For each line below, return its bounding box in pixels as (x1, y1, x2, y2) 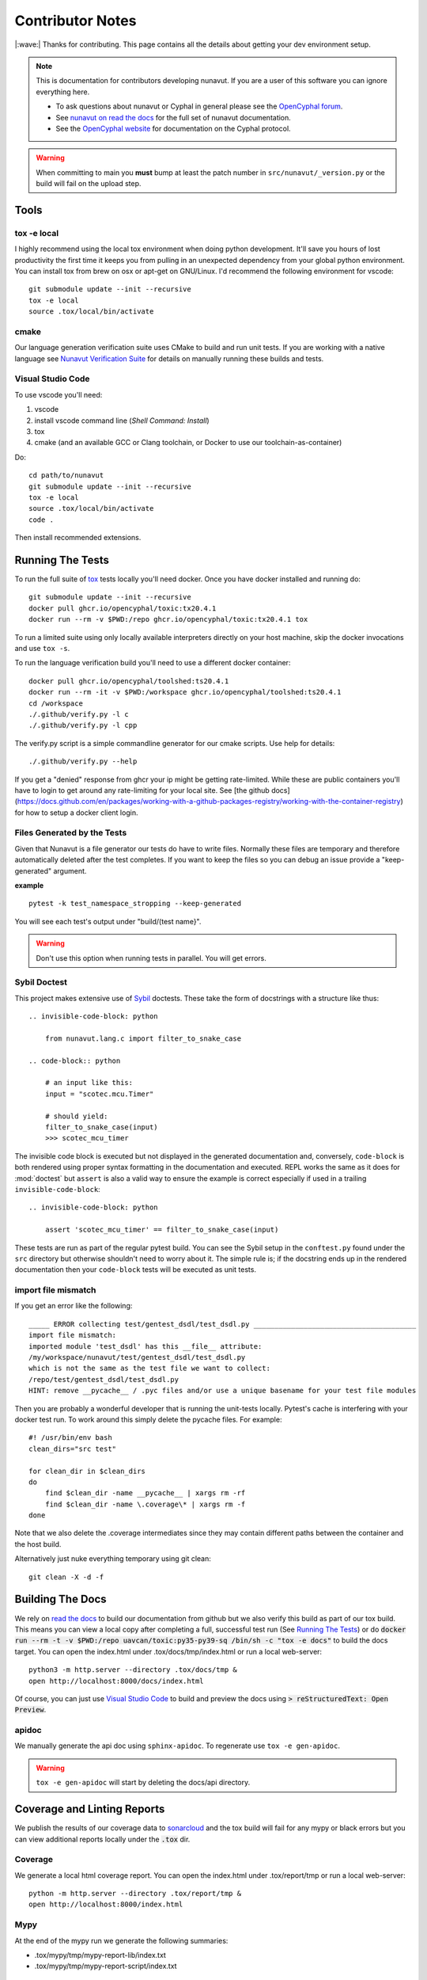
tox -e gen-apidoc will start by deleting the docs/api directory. (36, 1778, 251, 1788)
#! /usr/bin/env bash (28, 1434, 112, 1442)
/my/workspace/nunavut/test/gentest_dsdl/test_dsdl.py (28, 1353, 246, 1361)
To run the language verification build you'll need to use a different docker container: (14, 658, 291, 668)
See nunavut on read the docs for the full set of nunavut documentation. (55, 112, 292, 122)
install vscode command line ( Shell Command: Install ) (34, 416, 210, 425)
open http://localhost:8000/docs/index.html (28, 1676, 205, 1685)
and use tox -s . (14, 644, 70, 653)
